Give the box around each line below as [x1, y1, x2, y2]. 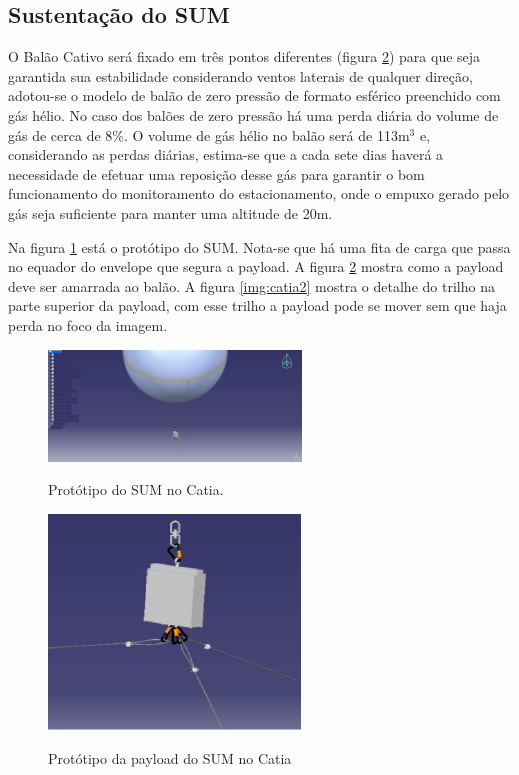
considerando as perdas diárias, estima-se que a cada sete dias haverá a [8, 144, 444, 165]
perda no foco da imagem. [8, 314, 168, 335]
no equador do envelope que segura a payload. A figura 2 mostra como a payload [8, 256, 504, 277]
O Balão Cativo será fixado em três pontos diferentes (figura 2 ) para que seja [8, 46, 481, 67]
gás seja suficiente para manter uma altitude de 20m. [8, 202, 333, 223]
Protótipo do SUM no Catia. [48, 479, 224, 500]
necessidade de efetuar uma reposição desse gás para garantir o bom [8, 163, 425, 184]
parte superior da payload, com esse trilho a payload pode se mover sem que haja [8, 295, 507, 316]
